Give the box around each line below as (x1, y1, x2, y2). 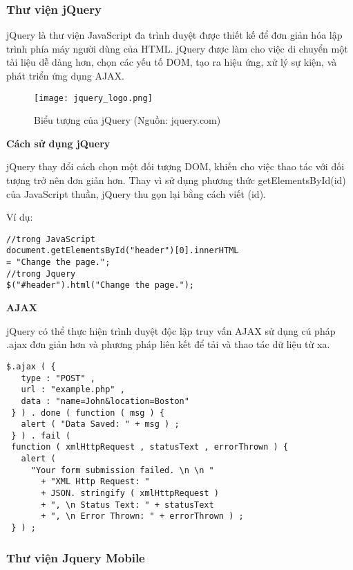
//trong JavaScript (6, 234, 95, 244)
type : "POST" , (21, 373, 95, 383)
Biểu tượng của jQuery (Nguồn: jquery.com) (34, 113, 221, 127)
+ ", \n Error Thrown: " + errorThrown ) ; (41, 511, 244, 522)
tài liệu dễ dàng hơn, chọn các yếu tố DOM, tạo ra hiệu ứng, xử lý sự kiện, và (6, 55, 337, 69)
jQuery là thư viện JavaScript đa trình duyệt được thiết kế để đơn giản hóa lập (6, 28, 343, 42)
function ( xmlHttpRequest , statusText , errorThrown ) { (11, 442, 289, 452)
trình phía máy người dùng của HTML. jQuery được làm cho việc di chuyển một (6, 41, 348, 55)
